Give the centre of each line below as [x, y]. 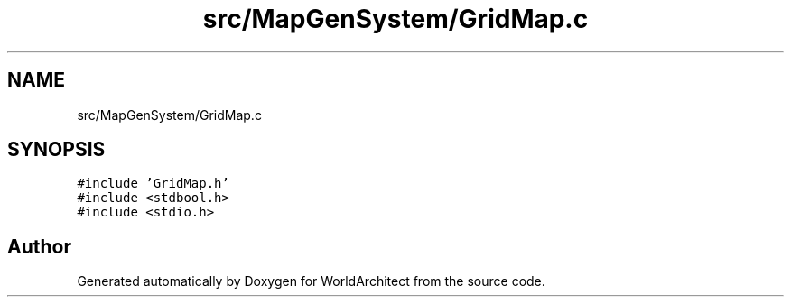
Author [39, 246]
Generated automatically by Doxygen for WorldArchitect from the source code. [311, 281]
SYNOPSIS [56, 150]
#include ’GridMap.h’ [153, 184]
